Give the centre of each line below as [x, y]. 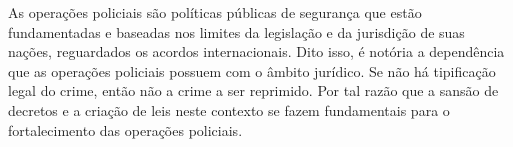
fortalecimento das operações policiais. [125, 129]
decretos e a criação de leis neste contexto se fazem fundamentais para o [229, 109]
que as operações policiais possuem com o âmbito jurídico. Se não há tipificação [252, 70]
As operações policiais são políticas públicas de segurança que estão [215, 12]
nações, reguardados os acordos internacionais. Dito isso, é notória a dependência [256, 51]
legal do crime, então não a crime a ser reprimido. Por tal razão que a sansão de [253, 90]
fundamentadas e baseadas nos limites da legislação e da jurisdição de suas [236, 31]
